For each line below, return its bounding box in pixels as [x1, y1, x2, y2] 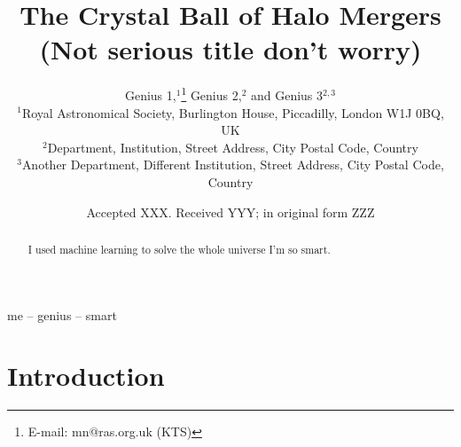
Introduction [7, 357, 165, 394]
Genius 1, [124, 85, 176, 104]
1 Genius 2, [181, 83, 242, 104]
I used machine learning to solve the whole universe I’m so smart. [27, 241, 331, 256]
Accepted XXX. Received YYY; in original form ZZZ [86, 202, 375, 221]
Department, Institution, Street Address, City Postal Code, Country [47, 137, 418, 156]
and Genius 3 [250, 85, 324, 104]
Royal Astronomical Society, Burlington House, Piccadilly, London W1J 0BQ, [21, 103, 444, 122]
